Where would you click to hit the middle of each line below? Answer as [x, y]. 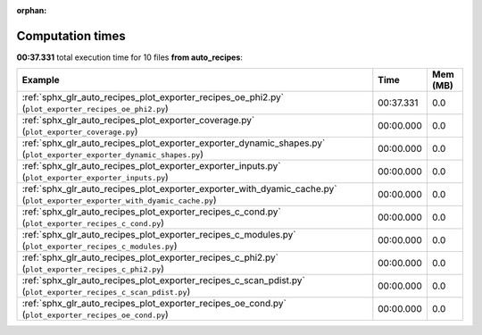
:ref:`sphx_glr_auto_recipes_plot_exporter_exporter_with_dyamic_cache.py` [179, 189]
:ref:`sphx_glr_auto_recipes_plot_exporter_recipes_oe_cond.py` [154, 304]
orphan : [32, 10]
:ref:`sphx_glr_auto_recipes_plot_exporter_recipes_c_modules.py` [159, 235]
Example [41, 80]
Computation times [71, 36]
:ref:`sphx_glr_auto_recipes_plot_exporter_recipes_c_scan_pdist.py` [163, 281]
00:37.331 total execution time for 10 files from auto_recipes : [129, 57]
